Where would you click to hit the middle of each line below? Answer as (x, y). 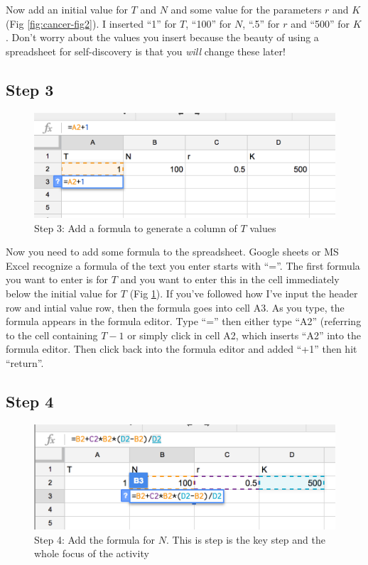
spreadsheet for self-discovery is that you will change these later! (146, 51)
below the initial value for (62, 294)
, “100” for (209, 23)
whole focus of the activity (92, 553)
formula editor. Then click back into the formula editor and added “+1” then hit (182, 349)
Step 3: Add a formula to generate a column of (136, 227)
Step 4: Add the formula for (95, 539)
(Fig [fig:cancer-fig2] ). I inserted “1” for (91, 23)
